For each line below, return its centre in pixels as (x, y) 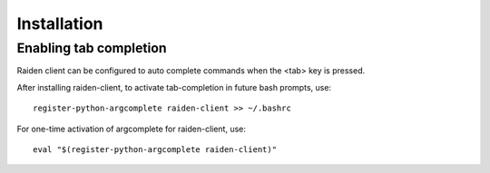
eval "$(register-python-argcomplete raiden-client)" (155, 149)
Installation (60, 24)
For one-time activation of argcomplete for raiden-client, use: (132, 129)
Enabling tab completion (92, 48)
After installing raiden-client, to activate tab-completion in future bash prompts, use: (174, 87)
